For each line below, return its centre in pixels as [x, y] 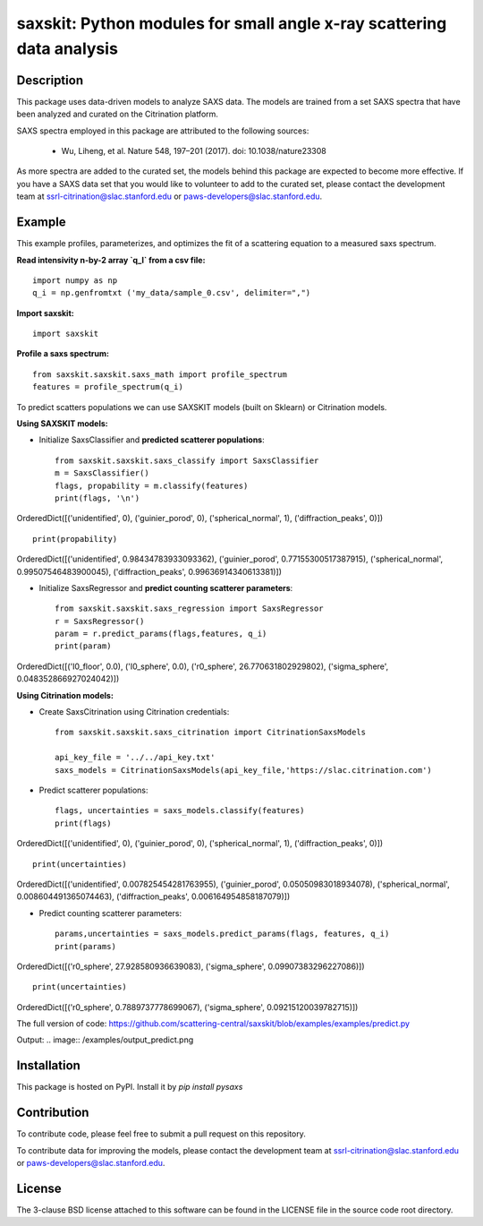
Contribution [53, 1113]
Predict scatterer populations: [93, 790]
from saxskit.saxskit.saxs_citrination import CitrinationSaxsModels [211, 733]
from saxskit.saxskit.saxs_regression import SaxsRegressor [189, 609]
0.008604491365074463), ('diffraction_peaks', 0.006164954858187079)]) [153, 896]
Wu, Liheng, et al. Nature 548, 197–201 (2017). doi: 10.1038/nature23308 [194, 151]
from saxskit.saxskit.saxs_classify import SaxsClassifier [187, 460]
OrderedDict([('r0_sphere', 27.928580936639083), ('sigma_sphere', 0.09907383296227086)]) [191, 966]
